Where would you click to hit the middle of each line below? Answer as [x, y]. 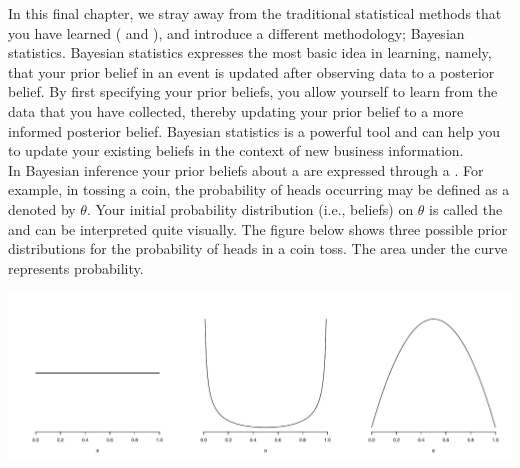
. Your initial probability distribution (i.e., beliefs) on [250, 208]
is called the [466, 208]
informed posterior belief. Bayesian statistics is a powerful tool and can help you [254, 130]
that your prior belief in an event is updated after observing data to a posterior [251, 71]
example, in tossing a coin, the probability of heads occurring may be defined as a [259, 189]
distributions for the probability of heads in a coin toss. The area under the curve [258, 248]
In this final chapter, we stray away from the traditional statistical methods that [255, 13]
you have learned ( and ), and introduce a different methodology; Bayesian [236, 32]
